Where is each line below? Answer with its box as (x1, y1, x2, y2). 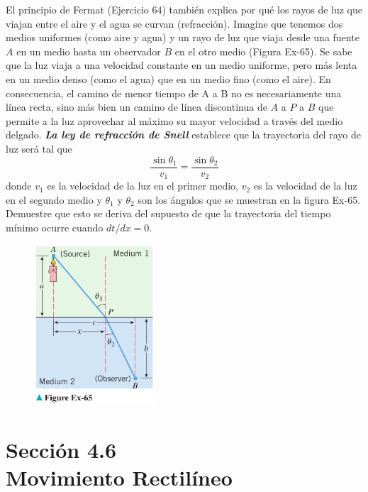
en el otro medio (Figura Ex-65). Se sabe (174, 43, 352, 58)
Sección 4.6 (6, 434, 117, 464)
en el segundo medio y (6, 192, 102, 207)
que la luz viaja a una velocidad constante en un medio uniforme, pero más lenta (6, 58, 357, 72)
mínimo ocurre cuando (6, 219, 104, 234)
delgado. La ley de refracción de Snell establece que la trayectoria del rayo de (6, 127, 361, 142)
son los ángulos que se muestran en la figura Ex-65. (138, 192, 361, 207)
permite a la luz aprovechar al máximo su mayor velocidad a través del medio (6, 113, 343, 128)
